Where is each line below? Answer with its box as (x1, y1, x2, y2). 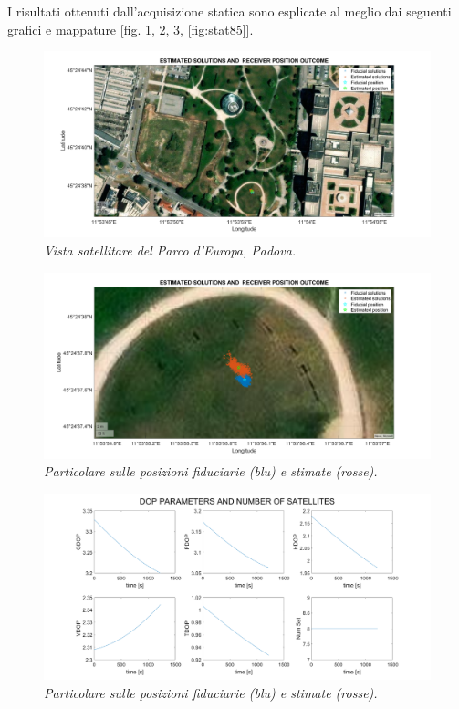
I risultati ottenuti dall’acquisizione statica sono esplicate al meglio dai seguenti (7, 2, 452, 20)
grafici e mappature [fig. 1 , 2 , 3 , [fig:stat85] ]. (7, 19, 254, 38)
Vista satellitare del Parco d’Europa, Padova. (44, 240, 297, 259)
